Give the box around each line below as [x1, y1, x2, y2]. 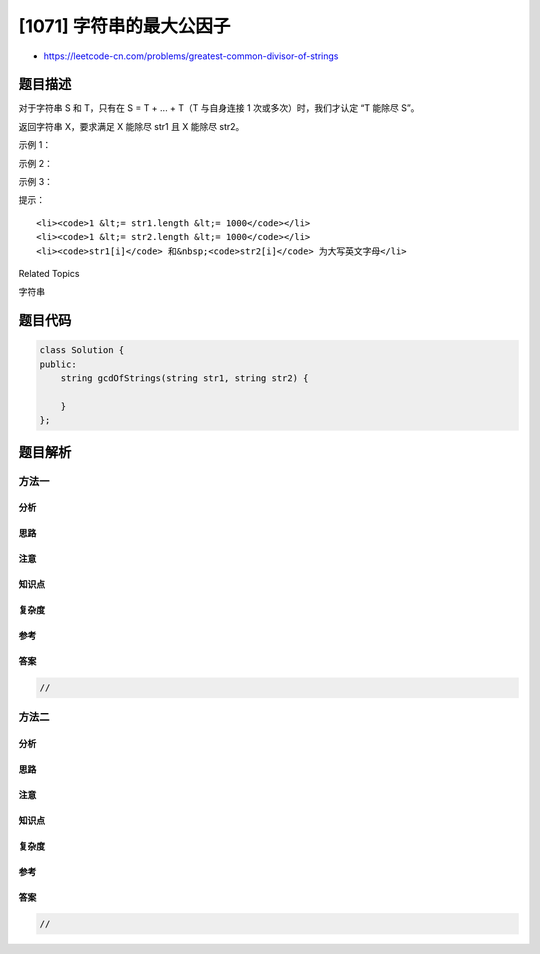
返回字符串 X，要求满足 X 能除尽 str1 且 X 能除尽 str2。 [18, 120, 245, 132]
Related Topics [18, 267, 80, 279]
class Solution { [39, 345, 125, 356]
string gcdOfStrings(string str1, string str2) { [60, 373, 309, 384]
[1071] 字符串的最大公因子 [18, 15, 231, 37]
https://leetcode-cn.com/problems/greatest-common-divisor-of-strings [43, 50, 339, 62]
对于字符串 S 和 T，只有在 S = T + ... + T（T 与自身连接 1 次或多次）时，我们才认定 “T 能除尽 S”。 [18, 102, 420, 114]
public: [39, 358, 77, 370]
